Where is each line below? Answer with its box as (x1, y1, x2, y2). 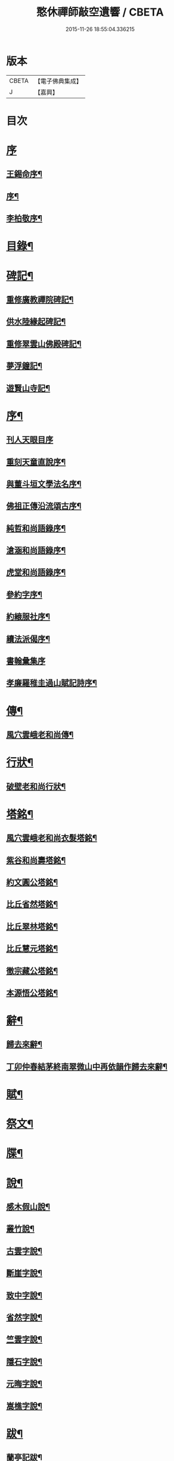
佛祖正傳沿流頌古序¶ (6, 501, 82, 511)
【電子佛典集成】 (34, 77, 82, 85)
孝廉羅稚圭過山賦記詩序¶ (6, 678, 97, 688)
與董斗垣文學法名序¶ (6, 479, 82, 489)
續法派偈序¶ (6, 634, 51, 644)
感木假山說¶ (6, 1202, 51, 1212)
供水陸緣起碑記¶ (6, 317, 66, 327)
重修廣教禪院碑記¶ (6, 294, 74, 305)
